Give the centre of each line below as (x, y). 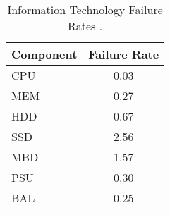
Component (44, 54)
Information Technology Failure (85, 10)
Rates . (85, 26)
